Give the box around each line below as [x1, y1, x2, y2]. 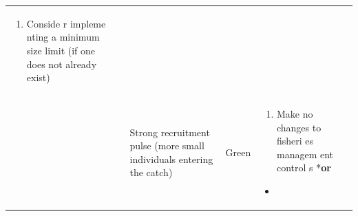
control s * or [276, 160, 331, 175]
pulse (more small [129, 138, 204, 153]
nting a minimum [26, 30, 100, 44]
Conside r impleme [26, 16, 106, 30]
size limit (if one [26, 43, 96, 57]
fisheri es [276, 133, 314, 148]
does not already [26, 56, 97, 71]
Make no [276, 106, 313, 120]
